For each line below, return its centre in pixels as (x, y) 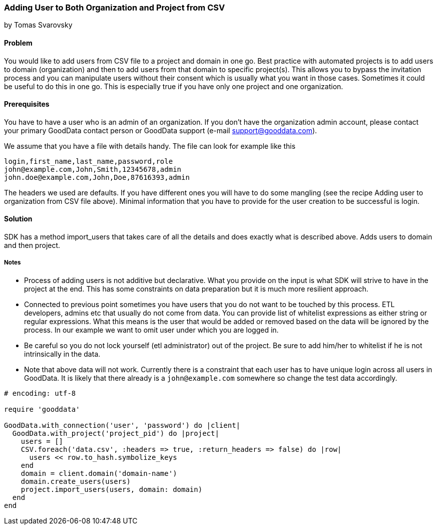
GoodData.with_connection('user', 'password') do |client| (122, 425)
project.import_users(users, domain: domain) (112, 489)
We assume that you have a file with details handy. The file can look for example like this (150, 146)
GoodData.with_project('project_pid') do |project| (116, 433)
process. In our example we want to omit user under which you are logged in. (151, 330)
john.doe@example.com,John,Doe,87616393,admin (97, 177)
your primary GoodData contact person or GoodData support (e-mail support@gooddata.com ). (161, 130)
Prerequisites (27, 104)
